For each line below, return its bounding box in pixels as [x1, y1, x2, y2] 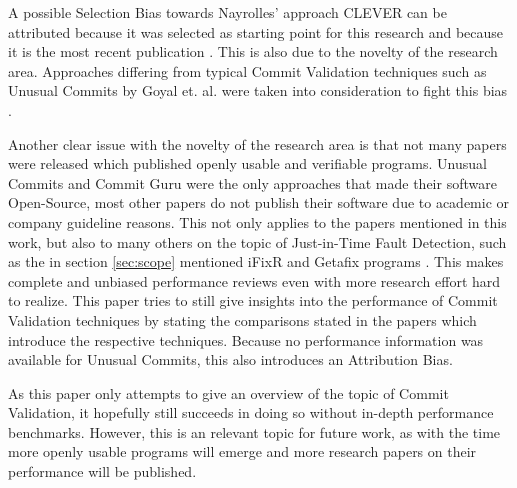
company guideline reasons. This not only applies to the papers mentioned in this [8, 211, 507, 232]
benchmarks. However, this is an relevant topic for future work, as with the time [8, 421, 501, 442]
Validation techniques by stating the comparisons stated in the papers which [8, 309, 477, 330]
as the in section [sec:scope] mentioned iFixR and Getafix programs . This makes [8, 251, 504, 272]
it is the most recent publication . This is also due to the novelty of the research [8, 41, 498, 62]
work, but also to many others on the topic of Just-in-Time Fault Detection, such [8, 231, 507, 252]
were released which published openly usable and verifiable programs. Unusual [8, 153, 487, 174]
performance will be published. [8, 461, 197, 482]
